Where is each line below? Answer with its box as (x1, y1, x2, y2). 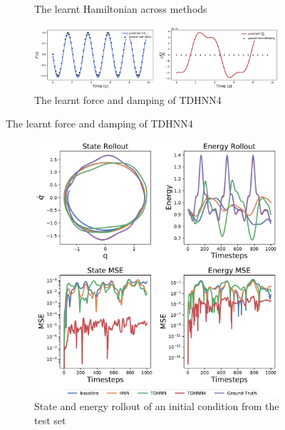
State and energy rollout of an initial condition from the (34, 399, 279, 414)
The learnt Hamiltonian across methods (34, 1, 207, 16)
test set (34, 412, 66, 427)
